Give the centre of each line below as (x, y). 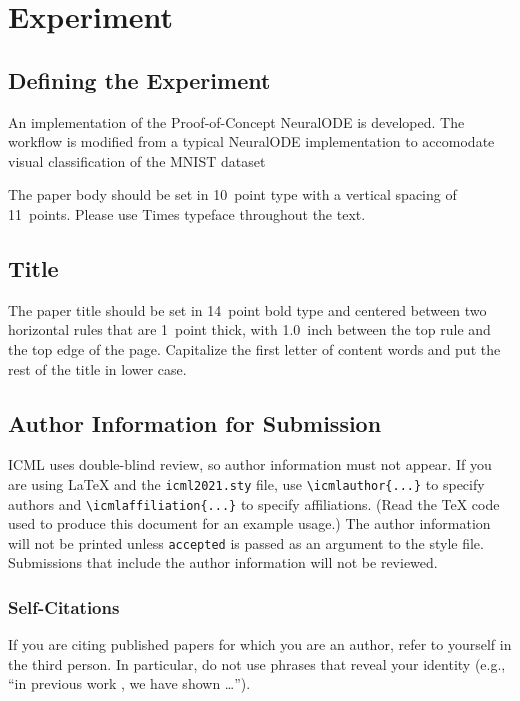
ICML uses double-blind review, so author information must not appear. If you (250, 464)
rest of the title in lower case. (97, 368)
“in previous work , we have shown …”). (129, 683)
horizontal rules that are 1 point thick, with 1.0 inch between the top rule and (249, 329)
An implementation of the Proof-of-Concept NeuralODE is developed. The (236, 121)
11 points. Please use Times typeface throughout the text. (187, 213)
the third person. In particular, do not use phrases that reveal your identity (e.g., (257, 663)
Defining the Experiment (139, 79)
